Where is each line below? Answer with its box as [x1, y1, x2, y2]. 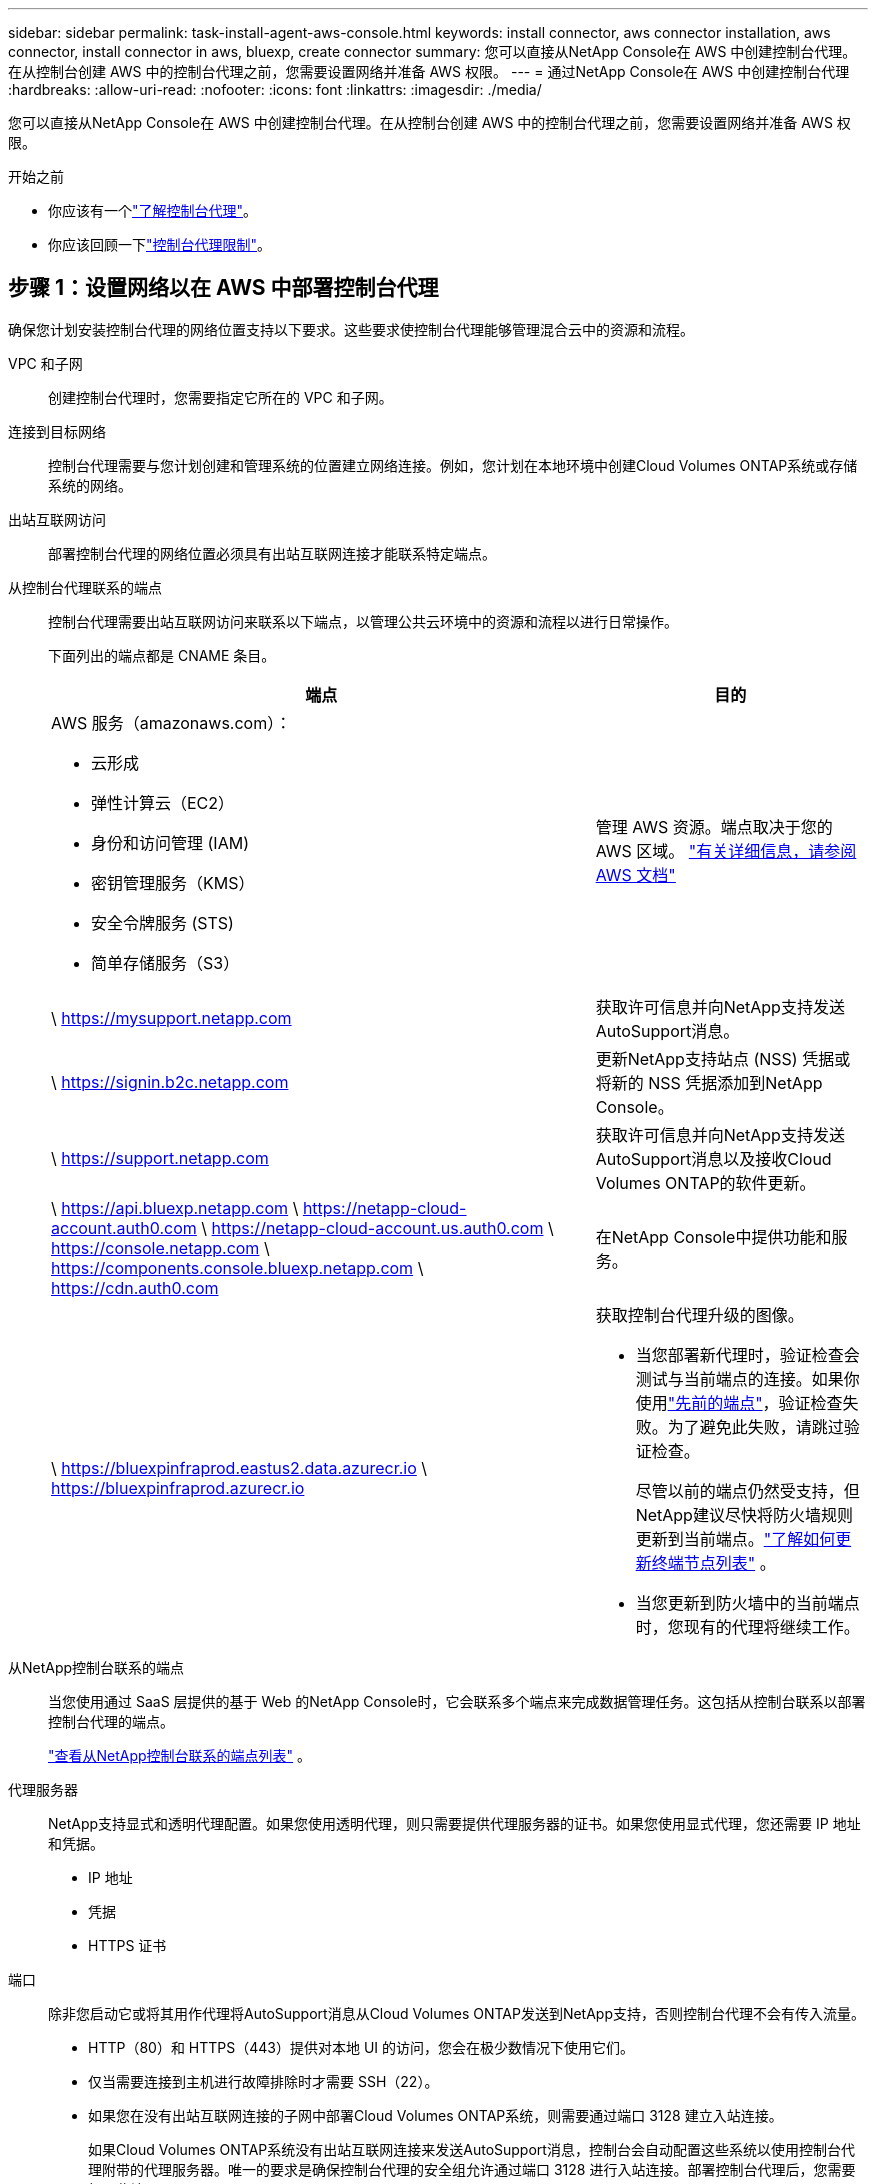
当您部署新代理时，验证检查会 [635, 1344, 860, 1365]
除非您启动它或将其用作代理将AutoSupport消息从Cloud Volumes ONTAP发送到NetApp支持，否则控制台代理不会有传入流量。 [48, 2004, 866, 2022]
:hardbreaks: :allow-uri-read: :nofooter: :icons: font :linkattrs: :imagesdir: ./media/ [8, 81, 542, 98]
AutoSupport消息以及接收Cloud [595, 1148, 832, 1169]
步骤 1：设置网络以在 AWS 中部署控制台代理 [8, 275, 439, 301]
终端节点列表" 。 [651, 1552, 776, 1573]
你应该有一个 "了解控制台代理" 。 [48, 202, 258, 219]
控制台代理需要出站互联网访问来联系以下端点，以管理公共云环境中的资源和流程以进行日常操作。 [48, 612, 678, 630]
